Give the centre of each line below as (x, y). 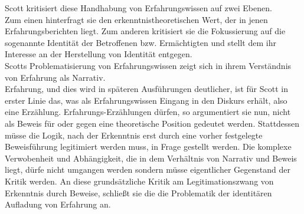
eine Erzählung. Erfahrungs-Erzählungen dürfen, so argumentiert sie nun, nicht (148, 112)
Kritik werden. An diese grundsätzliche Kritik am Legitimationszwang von (139, 181)
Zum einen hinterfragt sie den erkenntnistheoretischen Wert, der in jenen (136, 19)
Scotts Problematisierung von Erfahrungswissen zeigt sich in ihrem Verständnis (148, 65)
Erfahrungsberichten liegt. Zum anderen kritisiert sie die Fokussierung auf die (145, 31)
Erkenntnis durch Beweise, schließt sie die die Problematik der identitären (138, 192)
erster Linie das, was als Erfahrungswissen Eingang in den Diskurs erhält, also (146, 100)
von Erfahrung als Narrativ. (55, 77)
